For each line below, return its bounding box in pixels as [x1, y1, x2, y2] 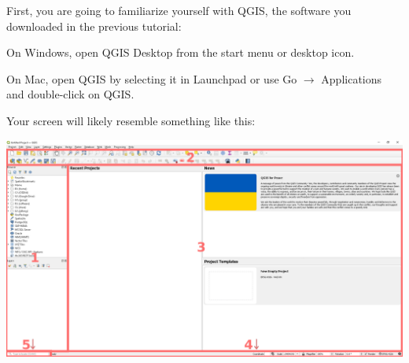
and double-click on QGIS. [6, 86, 134, 102]
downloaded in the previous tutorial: [6, 17, 182, 34]
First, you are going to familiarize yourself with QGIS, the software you [6, 2, 352, 18]
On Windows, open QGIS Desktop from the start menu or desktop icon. [6, 44, 355, 61]
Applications [321, 70, 382, 87]
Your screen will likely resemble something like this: [6, 112, 256, 128]
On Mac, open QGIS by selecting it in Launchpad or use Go [6, 70, 297, 87]
